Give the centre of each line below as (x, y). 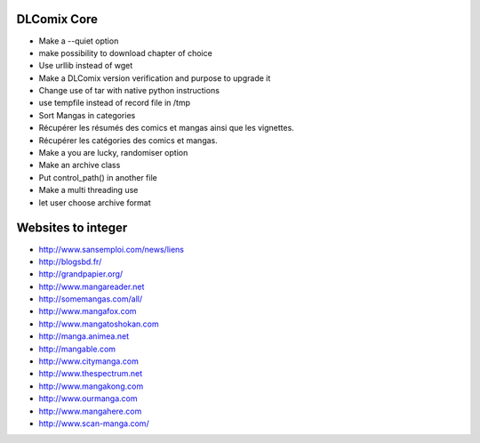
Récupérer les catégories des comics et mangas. (128, 140)
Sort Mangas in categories (87, 115)
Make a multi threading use (88, 190)
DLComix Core (57, 19)
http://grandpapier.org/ (81, 274)
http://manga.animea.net (84, 336)
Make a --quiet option (79, 41)
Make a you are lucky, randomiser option (113, 153)
